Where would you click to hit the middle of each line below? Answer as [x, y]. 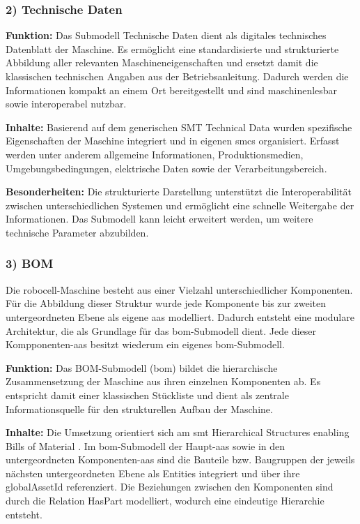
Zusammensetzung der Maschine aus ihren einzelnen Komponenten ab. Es [163, 381]
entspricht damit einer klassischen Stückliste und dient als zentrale [147, 395]
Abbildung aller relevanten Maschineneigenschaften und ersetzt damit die [162, 62]
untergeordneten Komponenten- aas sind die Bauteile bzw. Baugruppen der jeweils [180, 459]
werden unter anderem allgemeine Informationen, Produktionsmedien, [155, 154]
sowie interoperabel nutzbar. [66, 104]
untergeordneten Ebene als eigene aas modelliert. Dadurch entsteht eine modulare [180, 316]
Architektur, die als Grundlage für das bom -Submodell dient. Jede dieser [161, 330]
